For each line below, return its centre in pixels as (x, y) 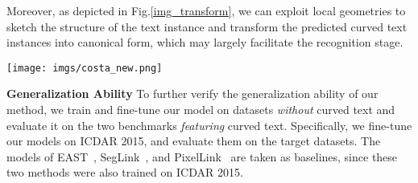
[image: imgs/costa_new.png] (85, 68)
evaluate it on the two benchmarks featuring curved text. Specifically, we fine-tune (209, 125)
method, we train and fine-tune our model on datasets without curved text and (201, 110)
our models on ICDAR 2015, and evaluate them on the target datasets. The (194, 141)
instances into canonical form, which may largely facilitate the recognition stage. (205, 42)
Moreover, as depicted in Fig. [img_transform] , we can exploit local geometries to (206, 10)
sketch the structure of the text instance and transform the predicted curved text (207, 26)
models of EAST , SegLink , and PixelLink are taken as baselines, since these (202, 156)
